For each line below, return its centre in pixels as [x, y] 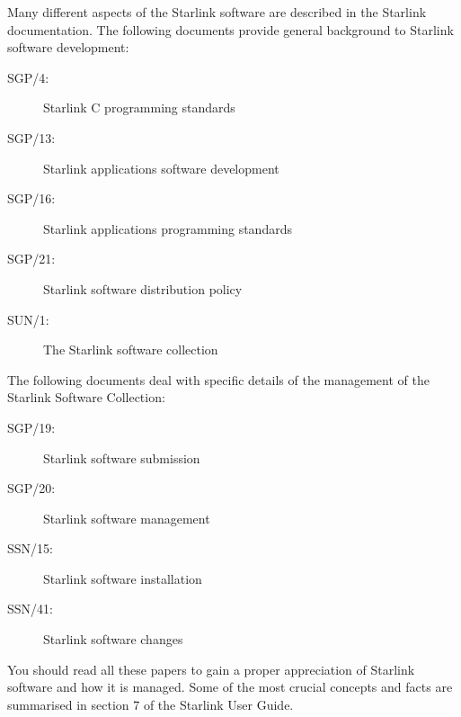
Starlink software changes [113, 639]
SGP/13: [31, 137]
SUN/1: [28, 319]
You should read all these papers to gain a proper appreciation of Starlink [211, 669]
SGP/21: [31, 259]
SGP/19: [31, 427]
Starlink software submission [122, 457]
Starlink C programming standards [139, 108]
